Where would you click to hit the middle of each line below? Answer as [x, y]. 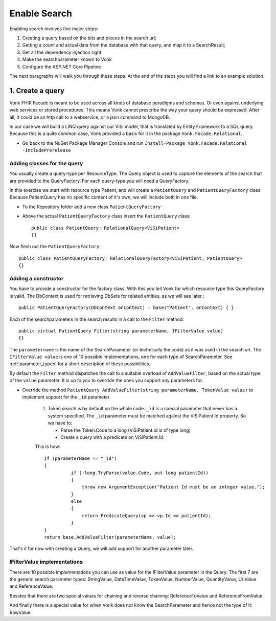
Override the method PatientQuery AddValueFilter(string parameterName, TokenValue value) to [138, 390]
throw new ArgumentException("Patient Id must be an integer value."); [174, 487]
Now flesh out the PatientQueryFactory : [55, 247]
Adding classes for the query [46, 163]
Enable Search [41, 13]
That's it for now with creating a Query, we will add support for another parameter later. [101, 549]
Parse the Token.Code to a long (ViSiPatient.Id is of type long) [126, 430]
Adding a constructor [37, 278]
